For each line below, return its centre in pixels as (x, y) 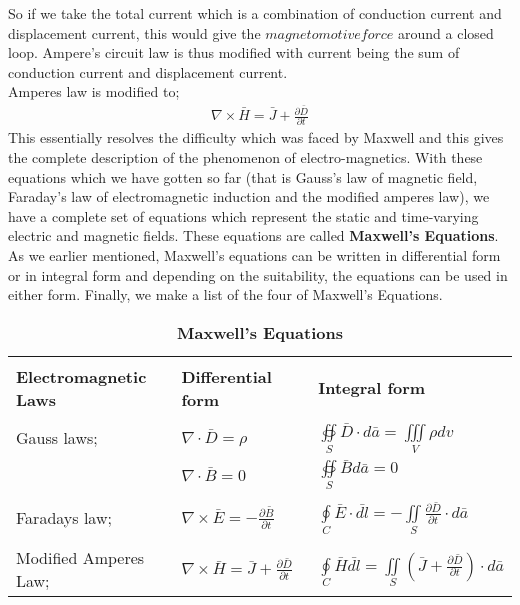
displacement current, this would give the (134, 32)
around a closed (446, 32)
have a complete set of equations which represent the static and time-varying (243, 215)
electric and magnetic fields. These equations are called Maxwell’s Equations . (253, 235)
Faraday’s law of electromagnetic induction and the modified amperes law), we (249, 196)
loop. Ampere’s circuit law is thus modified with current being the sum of (234, 52)
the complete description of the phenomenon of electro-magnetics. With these (245, 156)
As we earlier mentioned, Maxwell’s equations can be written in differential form (254, 254)
